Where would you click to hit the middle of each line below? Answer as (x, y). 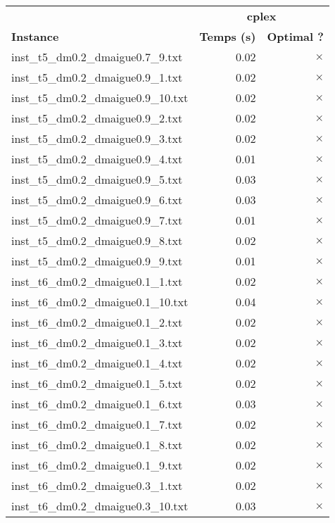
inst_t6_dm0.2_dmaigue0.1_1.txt (97, 281)
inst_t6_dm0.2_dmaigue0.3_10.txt (100, 506)
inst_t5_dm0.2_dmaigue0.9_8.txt (97, 240)
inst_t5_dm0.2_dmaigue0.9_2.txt (97, 118)
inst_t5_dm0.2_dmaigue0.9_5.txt (97, 179)
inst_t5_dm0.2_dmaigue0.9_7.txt (97, 220)
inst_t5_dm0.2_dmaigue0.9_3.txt (97, 138)
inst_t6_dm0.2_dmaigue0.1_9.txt (97, 465)
